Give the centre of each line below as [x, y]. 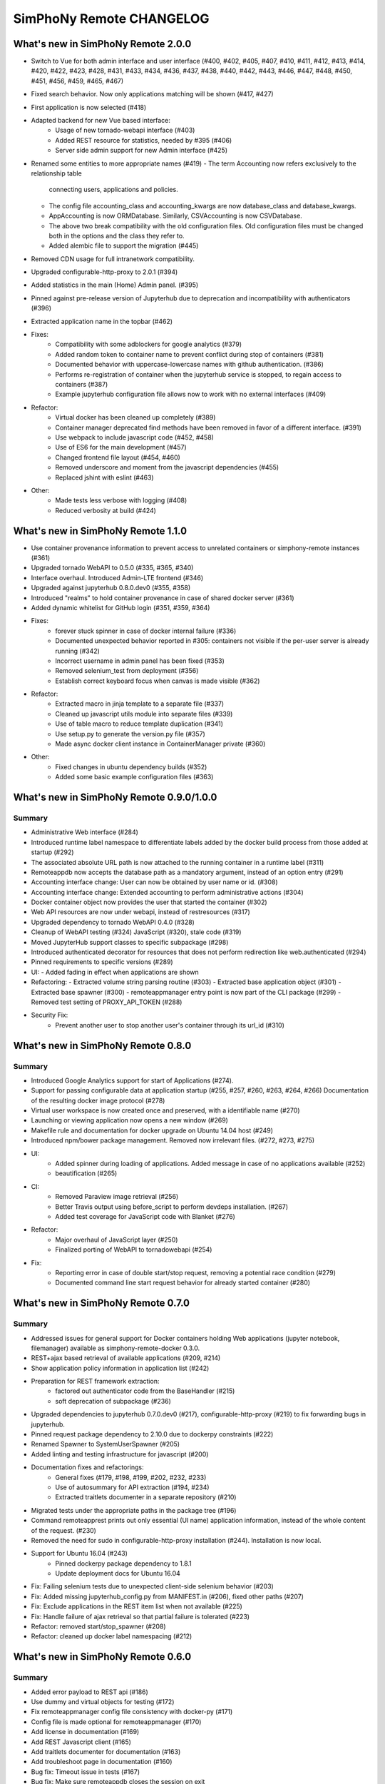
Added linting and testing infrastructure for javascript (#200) [120, 1454]
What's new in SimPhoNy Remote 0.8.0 [102, 1045]
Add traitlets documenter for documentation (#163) [106, 1751]
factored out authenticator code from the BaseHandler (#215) [145, 1391]
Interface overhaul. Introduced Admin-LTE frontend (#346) [117, 577]
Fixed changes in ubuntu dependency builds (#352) [131, 766]
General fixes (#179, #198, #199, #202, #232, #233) [131, 1477]
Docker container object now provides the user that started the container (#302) [149, 902]
